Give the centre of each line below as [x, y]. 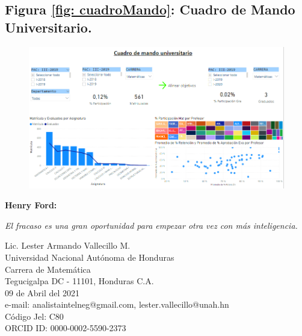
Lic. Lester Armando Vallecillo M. [68, 245]
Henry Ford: [31, 205]
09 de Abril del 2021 [42, 292]
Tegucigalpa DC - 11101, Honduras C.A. [79, 281]
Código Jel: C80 [34, 316]
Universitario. [48, 27]
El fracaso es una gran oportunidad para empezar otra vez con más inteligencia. [151, 225]
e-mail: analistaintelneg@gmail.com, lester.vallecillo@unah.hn [117, 304]
